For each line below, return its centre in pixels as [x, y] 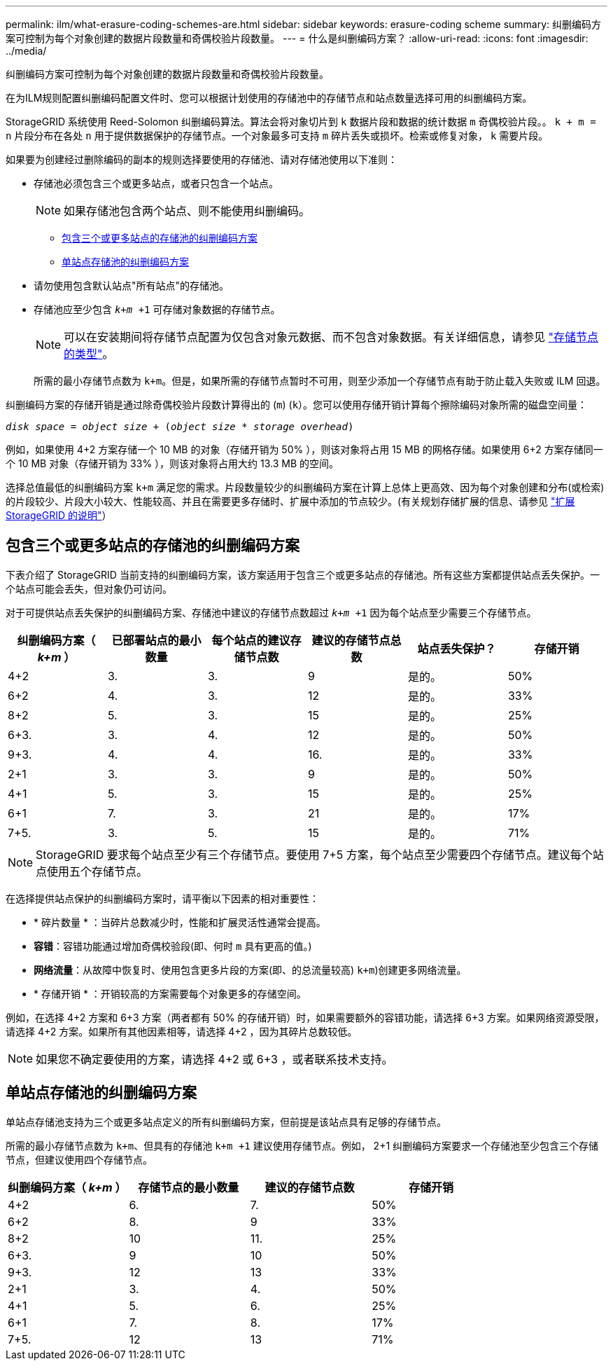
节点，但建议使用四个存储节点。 [79, 1159]
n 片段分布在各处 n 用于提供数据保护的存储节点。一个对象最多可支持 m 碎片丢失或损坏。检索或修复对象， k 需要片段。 [277, 136]
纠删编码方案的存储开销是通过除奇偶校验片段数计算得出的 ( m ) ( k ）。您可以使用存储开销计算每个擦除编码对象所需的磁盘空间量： [297, 405]
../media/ [26, 51]
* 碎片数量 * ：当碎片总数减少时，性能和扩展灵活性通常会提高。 [180, 922]
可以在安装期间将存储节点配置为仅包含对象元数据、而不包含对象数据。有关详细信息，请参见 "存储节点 [331, 337]
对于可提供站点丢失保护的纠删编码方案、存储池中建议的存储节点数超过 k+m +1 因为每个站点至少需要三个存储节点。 [271, 612]
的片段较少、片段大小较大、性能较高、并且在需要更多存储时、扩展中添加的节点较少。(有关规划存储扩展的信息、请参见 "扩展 [290, 501]
